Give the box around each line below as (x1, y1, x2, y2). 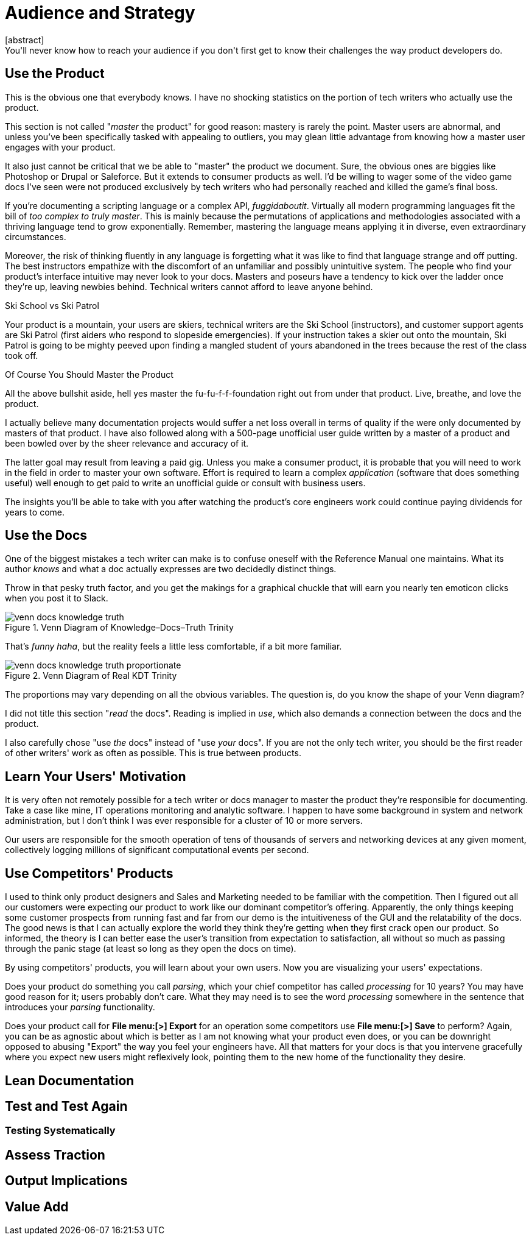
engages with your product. (5, 141, 116, 152)
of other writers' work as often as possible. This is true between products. (5, 748, 301, 759)
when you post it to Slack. (5, 593, 108, 604)
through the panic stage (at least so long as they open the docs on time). (5, 943, 296, 954)
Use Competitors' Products (5, 865, 173, 881)
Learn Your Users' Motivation (5, 768, 186, 784)
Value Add (5, 1199, 69, 1214)
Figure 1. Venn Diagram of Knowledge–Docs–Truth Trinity (5, 622, 234, 633)
